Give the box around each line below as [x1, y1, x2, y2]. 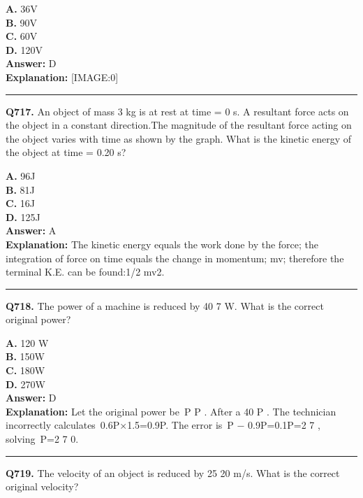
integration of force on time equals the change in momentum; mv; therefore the [6, 250, 344, 265]
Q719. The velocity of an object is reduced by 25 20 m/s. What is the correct [6, 465, 340, 480]
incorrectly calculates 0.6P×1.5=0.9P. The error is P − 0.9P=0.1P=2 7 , [6, 418, 320, 432]
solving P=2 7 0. [6, 432, 79, 446]
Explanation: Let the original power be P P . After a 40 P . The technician [6, 404, 336, 418]
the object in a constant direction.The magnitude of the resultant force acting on [6, 118, 352, 132]
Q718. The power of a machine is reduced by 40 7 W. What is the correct [6, 298, 324, 313]
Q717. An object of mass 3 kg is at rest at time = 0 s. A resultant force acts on [6, 104, 349, 118]
